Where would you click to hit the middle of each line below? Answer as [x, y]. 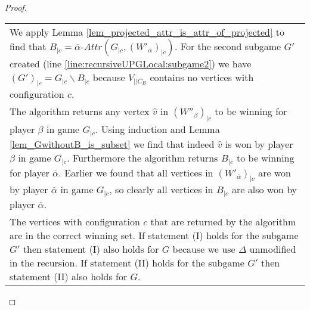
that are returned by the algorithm [223, 221]
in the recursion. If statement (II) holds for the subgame [127, 262]
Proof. [16, 7]
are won [275, 172]
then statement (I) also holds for [91, 249]
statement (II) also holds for [69, 276]
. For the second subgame [228, 46]
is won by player [259, 144]
